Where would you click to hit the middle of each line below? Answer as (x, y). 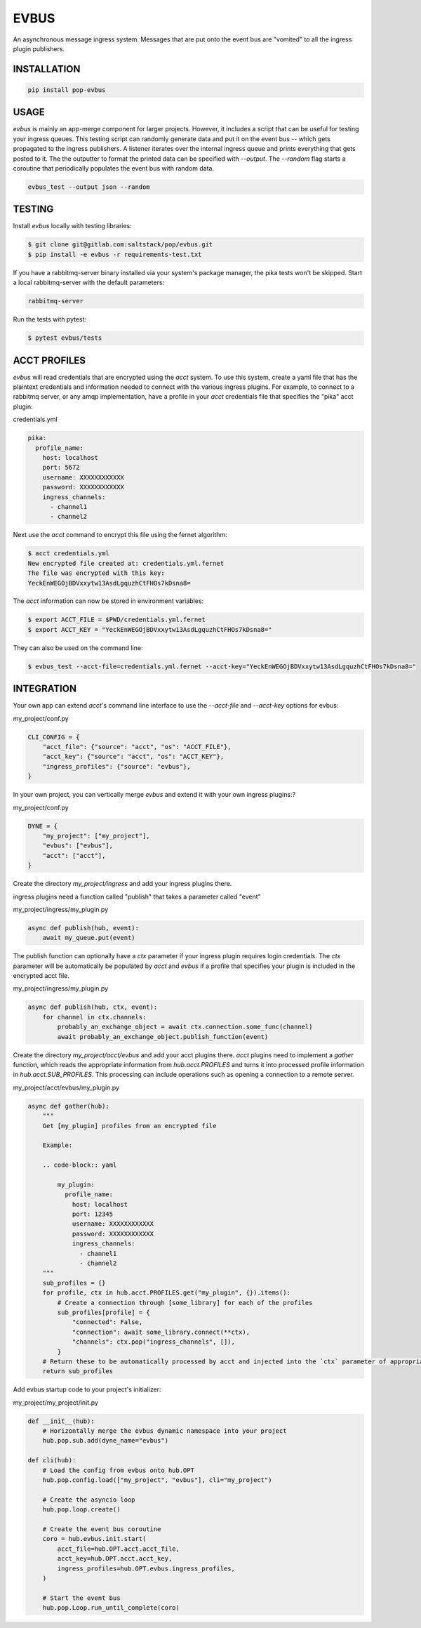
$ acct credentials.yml (69, 554)
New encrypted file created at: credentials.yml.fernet (126, 563)
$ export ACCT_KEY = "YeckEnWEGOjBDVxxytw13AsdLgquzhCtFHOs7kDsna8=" (150, 629)
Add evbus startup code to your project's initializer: (87, 1389)
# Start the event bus (81, 1598)
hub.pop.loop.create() (81, 1510)
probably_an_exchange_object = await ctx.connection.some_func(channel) (185, 1027)
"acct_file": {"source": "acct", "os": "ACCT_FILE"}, (137, 747)
